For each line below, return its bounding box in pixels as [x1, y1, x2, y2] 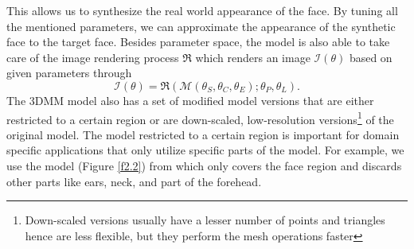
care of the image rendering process [6, 49, 179, 65]
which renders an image [195, 49, 310, 65]
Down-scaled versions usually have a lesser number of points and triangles [25, 212, 385, 228]
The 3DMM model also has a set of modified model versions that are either [6, 91, 374, 108]
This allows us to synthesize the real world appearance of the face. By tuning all [6, 2, 398, 18]
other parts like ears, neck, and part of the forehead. [6, 173, 262, 189]
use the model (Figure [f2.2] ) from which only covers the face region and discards [6, 158, 402, 173]
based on [349, 49, 393, 65]
